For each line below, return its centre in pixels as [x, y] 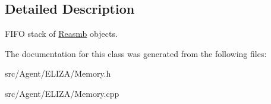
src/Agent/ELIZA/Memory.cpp [62, 93]
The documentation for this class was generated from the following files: [136, 53]
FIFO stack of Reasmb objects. [61, 34]
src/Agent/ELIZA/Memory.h [58, 73]
